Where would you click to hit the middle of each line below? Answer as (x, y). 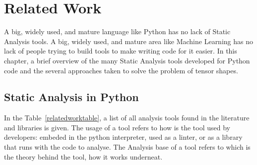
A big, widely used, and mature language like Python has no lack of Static (117, 31)
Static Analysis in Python (71, 97)
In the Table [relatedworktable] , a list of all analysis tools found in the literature (127, 118)
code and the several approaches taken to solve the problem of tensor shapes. (121, 70)
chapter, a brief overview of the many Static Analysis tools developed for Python (127, 60)
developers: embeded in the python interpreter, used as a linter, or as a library (123, 137)
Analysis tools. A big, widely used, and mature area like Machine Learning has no (128, 41)
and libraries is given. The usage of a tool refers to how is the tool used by (117, 127)
